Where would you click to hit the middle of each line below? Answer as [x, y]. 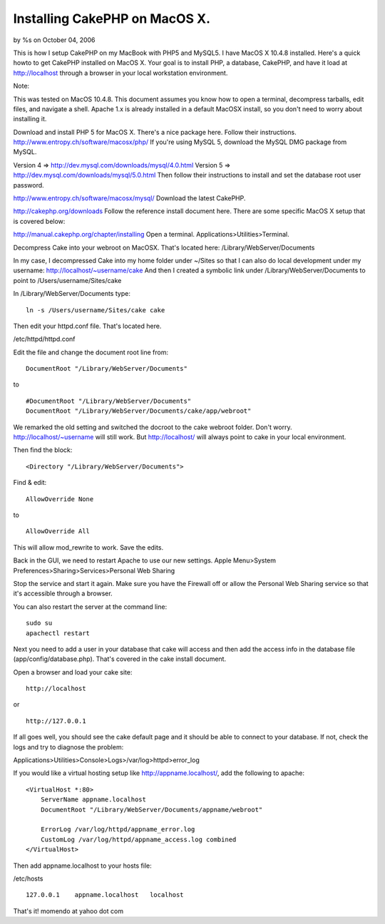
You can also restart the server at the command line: [90, 607]
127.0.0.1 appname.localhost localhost [105, 895]
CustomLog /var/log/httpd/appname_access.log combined [138, 839]
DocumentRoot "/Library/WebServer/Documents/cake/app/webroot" [139, 411]
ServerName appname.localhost [93, 800]
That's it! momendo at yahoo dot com [68, 911]
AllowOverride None [60, 499]
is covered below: [39, 221]
